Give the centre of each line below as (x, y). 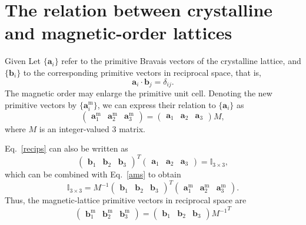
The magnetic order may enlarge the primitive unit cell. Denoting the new (139, 93)
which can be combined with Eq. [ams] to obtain (93, 174)
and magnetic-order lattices (119, 33)
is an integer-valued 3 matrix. (92, 128)
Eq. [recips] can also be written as (66, 148)
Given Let (23, 61)
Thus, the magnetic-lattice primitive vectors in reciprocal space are (126, 200)
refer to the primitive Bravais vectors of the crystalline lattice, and (181, 61)
